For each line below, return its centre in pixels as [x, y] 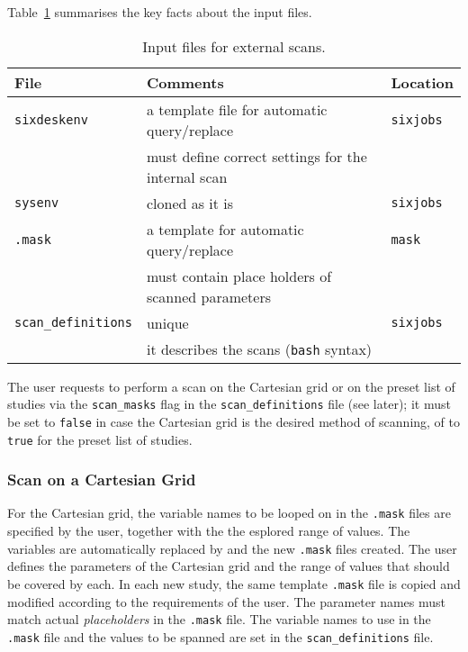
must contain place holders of [239, 276]
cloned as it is [190, 203]
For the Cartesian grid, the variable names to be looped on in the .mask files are [229, 513]
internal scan [187, 177]
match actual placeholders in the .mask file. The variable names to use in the [219, 619]
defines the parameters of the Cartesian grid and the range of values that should [229, 566]
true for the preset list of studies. [100, 439]
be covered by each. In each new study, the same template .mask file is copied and [234, 583]
